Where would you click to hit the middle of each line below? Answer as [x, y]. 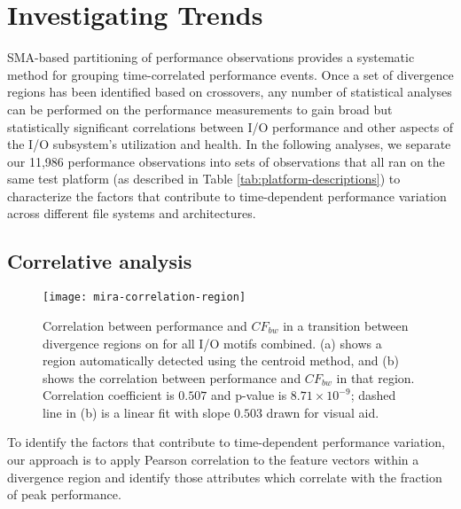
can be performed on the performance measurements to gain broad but [200, 109]
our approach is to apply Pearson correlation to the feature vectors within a [213, 460]
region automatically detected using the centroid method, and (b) [221, 360]
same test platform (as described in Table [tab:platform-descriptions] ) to [204, 179]
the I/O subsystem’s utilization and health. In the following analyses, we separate [229, 144]
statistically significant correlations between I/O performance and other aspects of [230, 126]
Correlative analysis [100, 261]
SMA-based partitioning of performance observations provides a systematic [211, 57]
